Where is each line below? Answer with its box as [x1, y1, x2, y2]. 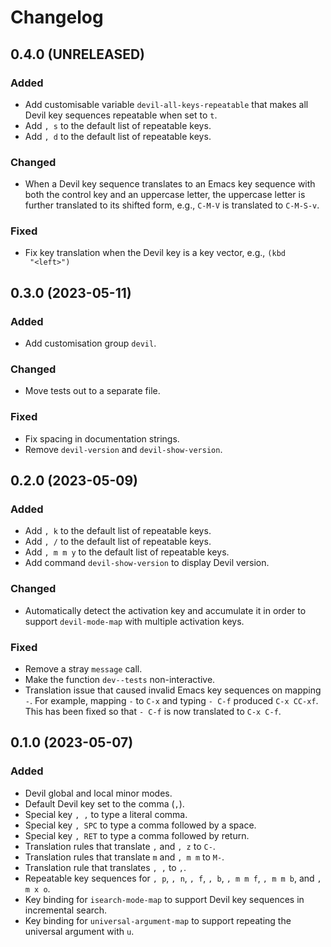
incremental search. [24, 904, 108, 916]
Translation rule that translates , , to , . [24, 861, 187, 873]
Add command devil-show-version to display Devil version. [24, 557, 270, 569]
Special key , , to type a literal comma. [24, 808, 188, 820]
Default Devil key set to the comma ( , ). [24, 797, 185, 810]
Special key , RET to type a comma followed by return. [24, 829, 250, 841]
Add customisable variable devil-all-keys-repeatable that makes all [24, 98, 309, 110]
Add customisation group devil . [24, 337, 157, 350]
